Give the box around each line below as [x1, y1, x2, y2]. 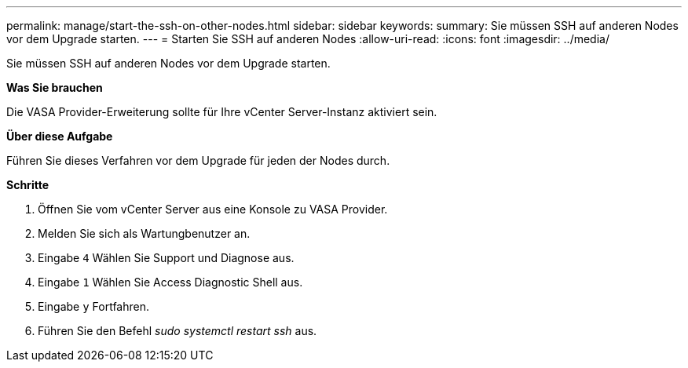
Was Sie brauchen [6, 81, 103, 94]
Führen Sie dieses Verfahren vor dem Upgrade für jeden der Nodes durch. [6, 154, 390, 167]
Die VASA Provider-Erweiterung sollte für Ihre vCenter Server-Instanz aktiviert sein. [6, 105, 437, 118]
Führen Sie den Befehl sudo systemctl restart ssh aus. [38, 324, 317, 337]
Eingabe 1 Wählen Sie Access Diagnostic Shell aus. [38, 275, 303, 289]
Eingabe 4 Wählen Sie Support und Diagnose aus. [38, 251, 295, 264]
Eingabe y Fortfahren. [38, 300, 150, 313]
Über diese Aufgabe [6, 129, 113, 143]
